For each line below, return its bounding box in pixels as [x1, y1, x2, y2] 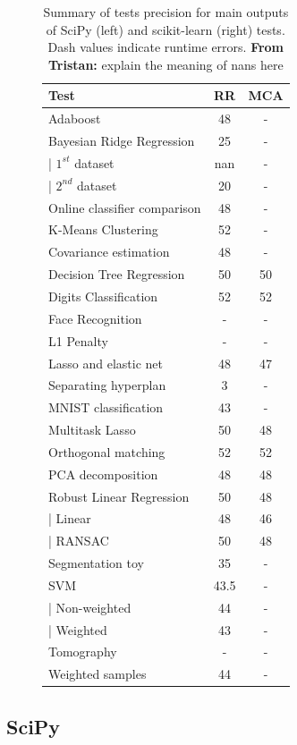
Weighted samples [48, 665, 147, 683]
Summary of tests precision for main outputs [43, 3, 289, 21]
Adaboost [48, 109, 101, 128]
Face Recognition [48, 309, 142, 327]
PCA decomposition [48, 464, 158, 483]
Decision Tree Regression [48, 265, 185, 284]
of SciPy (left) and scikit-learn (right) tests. [46, 20, 285, 38]
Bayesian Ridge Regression [48, 131, 195, 150]
